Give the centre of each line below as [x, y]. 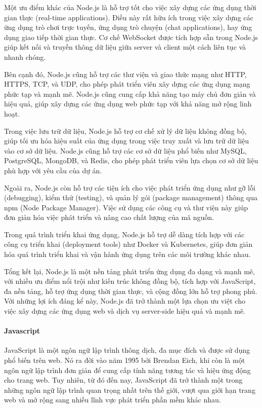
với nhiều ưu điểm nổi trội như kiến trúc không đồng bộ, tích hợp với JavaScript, [130, 281]
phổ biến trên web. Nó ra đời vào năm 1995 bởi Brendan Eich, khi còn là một [125, 360]
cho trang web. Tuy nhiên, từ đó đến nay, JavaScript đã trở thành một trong [123, 380]
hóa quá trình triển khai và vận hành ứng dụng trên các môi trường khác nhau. [127, 254]
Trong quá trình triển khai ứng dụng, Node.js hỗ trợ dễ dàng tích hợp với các [124, 234]
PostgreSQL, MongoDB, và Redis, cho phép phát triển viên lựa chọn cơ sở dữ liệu [131, 160]
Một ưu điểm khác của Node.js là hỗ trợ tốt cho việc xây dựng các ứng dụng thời [130, 7]
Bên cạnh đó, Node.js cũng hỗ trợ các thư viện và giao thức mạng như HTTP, [125, 74]
